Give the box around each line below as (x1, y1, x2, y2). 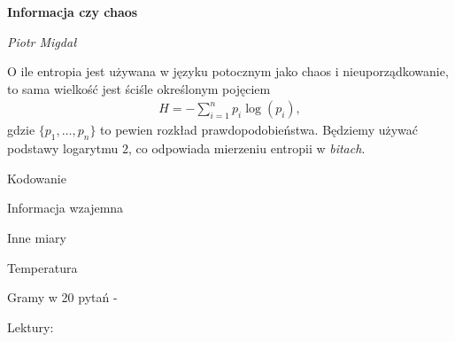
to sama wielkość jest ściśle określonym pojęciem (7, 79, 271, 97)
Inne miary (7, 228, 66, 246)
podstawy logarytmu (7, 139, 119, 158)
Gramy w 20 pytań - (7, 288, 118, 307)
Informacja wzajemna (7, 198, 124, 217)
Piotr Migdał (7, 32, 77, 51)
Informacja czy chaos (7, 3, 138, 20)
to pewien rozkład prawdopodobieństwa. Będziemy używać (100, 120, 419, 139)
